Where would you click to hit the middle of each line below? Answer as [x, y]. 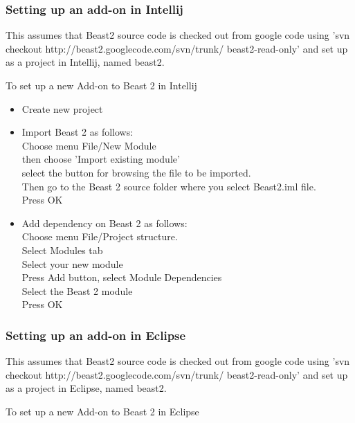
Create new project [62, 108]
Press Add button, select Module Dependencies [122, 277]
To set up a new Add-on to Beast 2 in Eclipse [102, 411]
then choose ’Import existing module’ [101, 159]
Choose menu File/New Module [89, 145]
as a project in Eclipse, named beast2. [86, 388]
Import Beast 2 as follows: [78, 132]
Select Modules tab [62, 250]
